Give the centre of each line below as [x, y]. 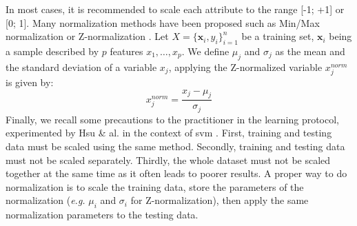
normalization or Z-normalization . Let [87, 36]
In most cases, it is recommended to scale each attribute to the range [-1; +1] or [175, 9]
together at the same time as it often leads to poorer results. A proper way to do [176, 173]
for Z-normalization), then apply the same [220, 200]
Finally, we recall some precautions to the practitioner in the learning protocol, [172, 119]
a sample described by [52, 51]
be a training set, [278, 36]
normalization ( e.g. [45, 200]
